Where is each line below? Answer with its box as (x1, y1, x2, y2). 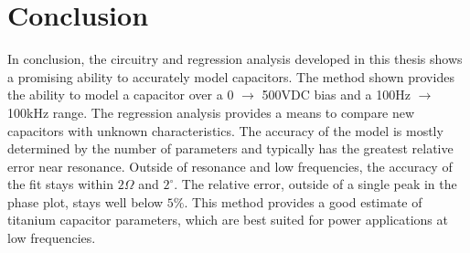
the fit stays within (7, 174, 114, 194)
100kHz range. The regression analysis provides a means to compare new (7, 102, 415, 121)
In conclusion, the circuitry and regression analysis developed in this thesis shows (7, 49, 463, 69)
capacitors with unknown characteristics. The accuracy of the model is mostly (7, 121, 443, 140)
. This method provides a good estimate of (184, 192, 422, 211)
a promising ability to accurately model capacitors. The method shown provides (7, 67, 454, 86)
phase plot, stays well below (7, 192, 164, 211)
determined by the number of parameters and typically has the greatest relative (7, 139, 454, 158)
